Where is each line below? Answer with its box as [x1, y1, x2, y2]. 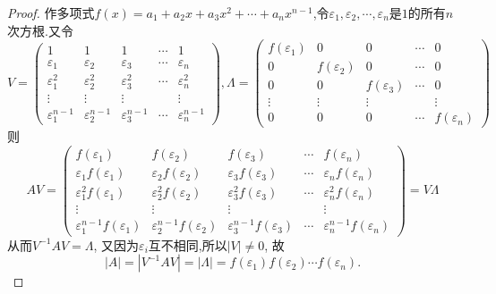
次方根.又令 [7, 21, 73, 39]
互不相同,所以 [148, 235, 227, 254]
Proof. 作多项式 [7, 4, 95, 21]
